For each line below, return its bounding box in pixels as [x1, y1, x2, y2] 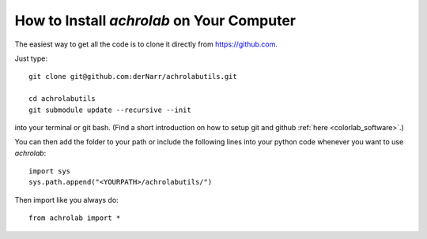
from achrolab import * [28, 214, 121, 222]
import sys [28, 166, 71, 176]
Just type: [14, 54, 47, 63]
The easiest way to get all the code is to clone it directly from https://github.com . [14, 39, 278, 49]
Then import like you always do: [14, 195, 119, 204]
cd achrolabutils [28, 95, 96, 103]
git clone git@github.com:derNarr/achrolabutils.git [28, 72, 237, 81]
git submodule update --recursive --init [28, 105, 191, 114]
